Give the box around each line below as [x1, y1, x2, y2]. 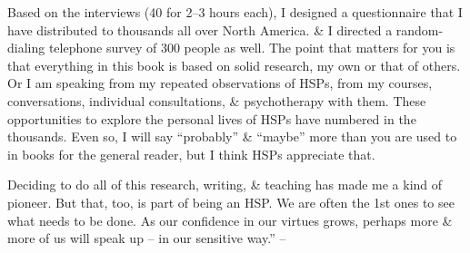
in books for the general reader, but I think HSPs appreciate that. [7, 144, 375, 163]
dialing [7, 38, 45, 57]
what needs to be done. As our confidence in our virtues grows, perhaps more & [7, 210, 453, 229]
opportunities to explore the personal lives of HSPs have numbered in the [7, 109, 416, 128]
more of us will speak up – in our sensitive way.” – [7, 229, 286, 248]
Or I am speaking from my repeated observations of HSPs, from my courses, [7, 73, 433, 92]
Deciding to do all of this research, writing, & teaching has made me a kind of [7, 175, 443, 194]
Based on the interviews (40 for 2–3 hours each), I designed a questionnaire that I [7, 3, 463, 21]
